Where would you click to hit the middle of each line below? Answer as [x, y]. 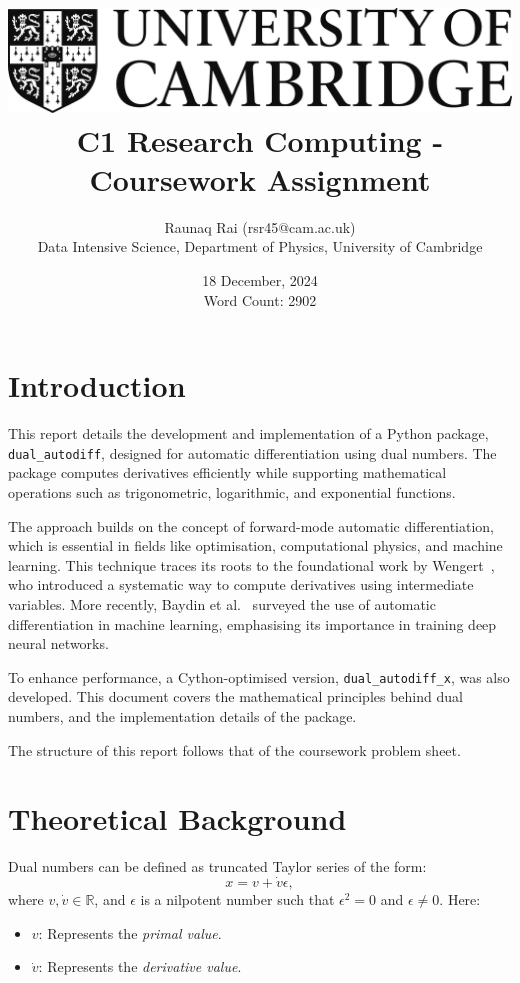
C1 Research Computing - [260, 139]
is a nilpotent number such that [237, 899]
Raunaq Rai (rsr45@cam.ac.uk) [260, 226]
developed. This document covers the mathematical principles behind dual [235, 696]
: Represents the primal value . [130, 932]
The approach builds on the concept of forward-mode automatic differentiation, [251, 525]
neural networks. [58, 643]
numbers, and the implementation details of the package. [182, 716]
